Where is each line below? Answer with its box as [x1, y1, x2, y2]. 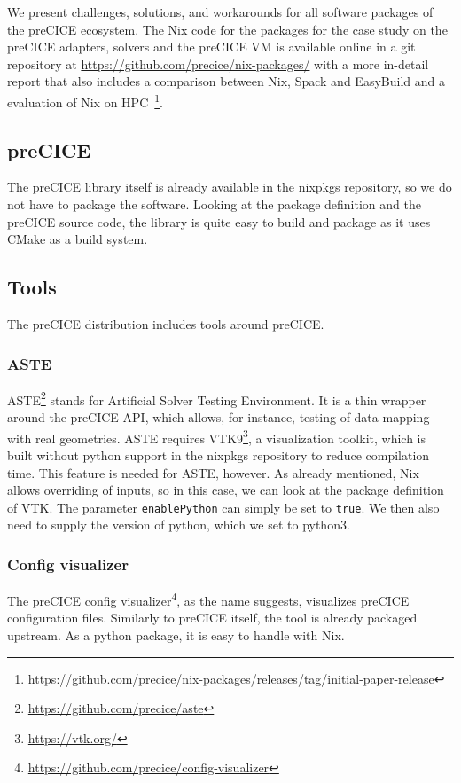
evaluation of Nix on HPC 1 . [7, 90, 164, 111]
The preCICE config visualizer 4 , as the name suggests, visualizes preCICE [7, 589, 410, 609]
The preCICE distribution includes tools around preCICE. [7, 315, 324, 333]
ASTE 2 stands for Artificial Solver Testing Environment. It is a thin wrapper [7, 388, 426, 409]
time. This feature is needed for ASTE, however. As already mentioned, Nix [7, 463, 419, 482]
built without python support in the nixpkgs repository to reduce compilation [7, 445, 430, 464]
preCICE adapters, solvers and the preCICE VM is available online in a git [7, 37, 416, 56]
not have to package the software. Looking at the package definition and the [7, 195, 421, 214]
